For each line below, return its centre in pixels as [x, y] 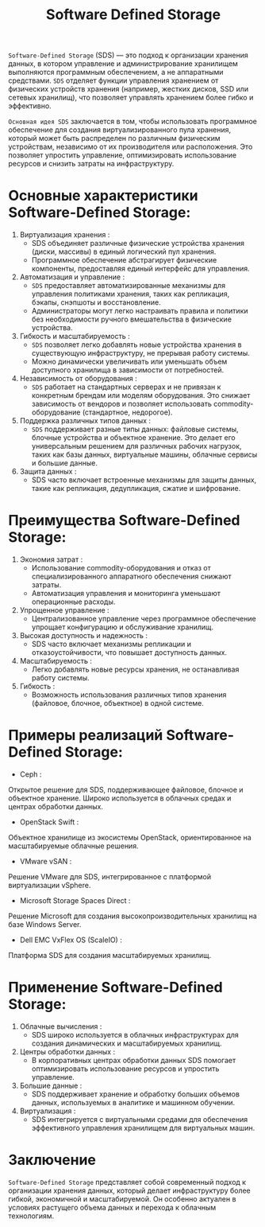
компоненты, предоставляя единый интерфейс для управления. [140, 269]
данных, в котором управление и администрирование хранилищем [123, 64]
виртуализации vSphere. [50, 885]
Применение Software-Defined [116, 987]
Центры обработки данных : [67, 1051]
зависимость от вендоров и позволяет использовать [122, 404]
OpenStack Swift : [49, 822]
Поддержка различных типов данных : [85, 421]
